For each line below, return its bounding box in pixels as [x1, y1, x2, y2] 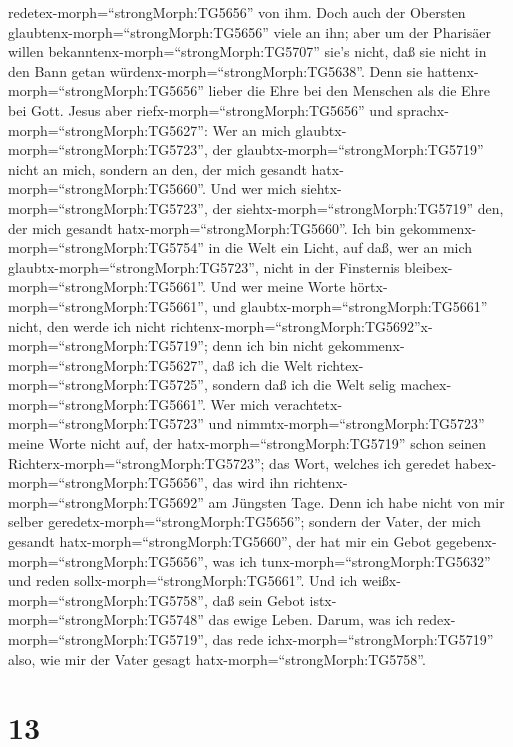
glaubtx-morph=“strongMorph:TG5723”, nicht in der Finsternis [8, 256, 400, 277]
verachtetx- [273, 393, 343, 414]
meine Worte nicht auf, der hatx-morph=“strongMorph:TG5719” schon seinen [8, 433, 487, 454]
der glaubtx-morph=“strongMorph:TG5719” [212, 139, 484, 160]
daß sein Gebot [212, 589, 305, 610]
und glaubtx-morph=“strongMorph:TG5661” [212, 295, 488, 316]
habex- [454, 452, 497, 473]
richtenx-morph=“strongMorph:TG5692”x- [170, 315, 433, 336]
